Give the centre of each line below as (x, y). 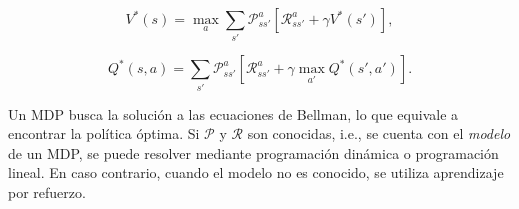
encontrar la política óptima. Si (104, 133)
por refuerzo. (47, 192)
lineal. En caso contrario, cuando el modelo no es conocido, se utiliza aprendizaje (256, 172)
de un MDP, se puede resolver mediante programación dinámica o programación (253, 152)
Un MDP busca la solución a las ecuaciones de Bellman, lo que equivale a (233, 113)
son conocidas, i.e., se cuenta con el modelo (379, 133)
